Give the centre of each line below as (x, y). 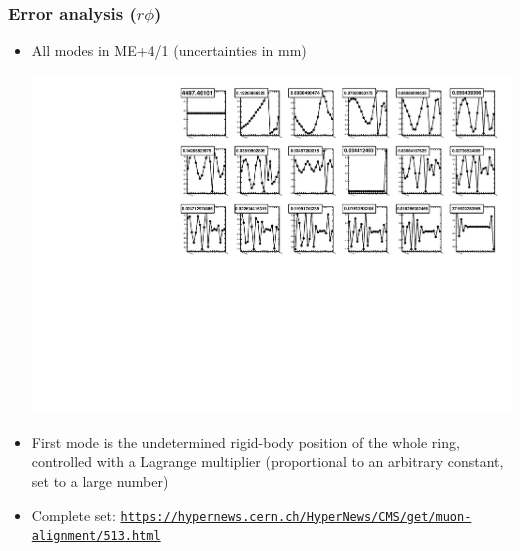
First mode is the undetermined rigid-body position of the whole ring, (245, 441)
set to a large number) (100, 480)
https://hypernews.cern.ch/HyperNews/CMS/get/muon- (296, 516)
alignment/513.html (96, 536)
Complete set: (73, 514)
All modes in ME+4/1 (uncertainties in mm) (169, 50)
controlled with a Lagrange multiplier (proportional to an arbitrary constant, (267, 461)
